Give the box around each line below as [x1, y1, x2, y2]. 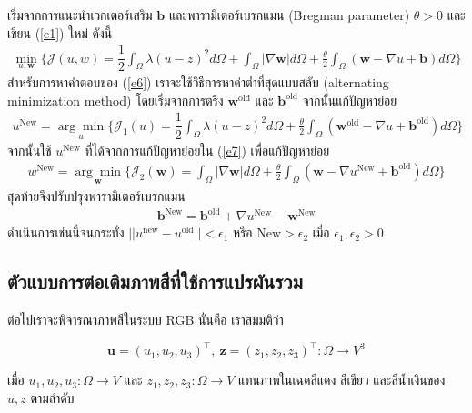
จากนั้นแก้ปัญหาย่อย [302, 90, 397, 109]
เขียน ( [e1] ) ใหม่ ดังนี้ [7, 23, 113, 42]
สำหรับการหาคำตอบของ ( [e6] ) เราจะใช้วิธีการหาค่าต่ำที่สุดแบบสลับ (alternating [7, 73, 389, 92]
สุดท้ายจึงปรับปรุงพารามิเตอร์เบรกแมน [7, 186, 186, 206]
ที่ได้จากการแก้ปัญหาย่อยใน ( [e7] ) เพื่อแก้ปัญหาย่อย [85, 141, 330, 160]
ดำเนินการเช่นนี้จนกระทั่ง [7, 223, 125, 242]
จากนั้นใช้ [7, 141, 52, 160]
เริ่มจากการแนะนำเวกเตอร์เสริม [7, 5, 153, 24]
